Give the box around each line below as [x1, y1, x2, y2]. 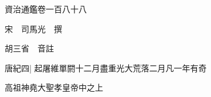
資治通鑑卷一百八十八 [5, 3, 87, 15]
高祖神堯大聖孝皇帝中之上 [5, 81, 103, 93]
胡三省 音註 [5, 42, 54, 54]
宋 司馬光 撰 [5, 22, 62, 34]
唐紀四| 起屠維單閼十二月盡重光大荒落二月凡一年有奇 [5, 61, 207, 74]
